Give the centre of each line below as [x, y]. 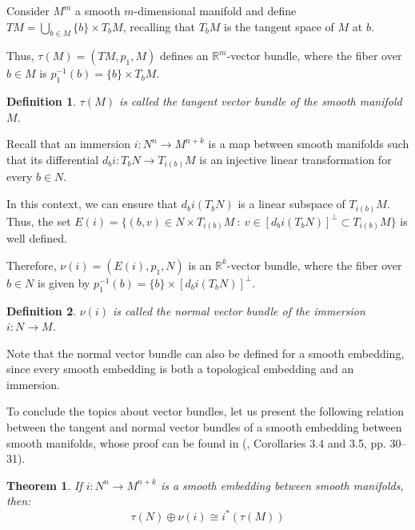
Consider [28, 10]
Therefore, [32, 265]
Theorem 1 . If [44, 485]
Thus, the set [39, 221]
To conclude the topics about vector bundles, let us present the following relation [206, 411]
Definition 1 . [42, 101]
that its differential [53, 159]
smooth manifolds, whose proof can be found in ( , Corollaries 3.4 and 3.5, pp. [196, 442]
